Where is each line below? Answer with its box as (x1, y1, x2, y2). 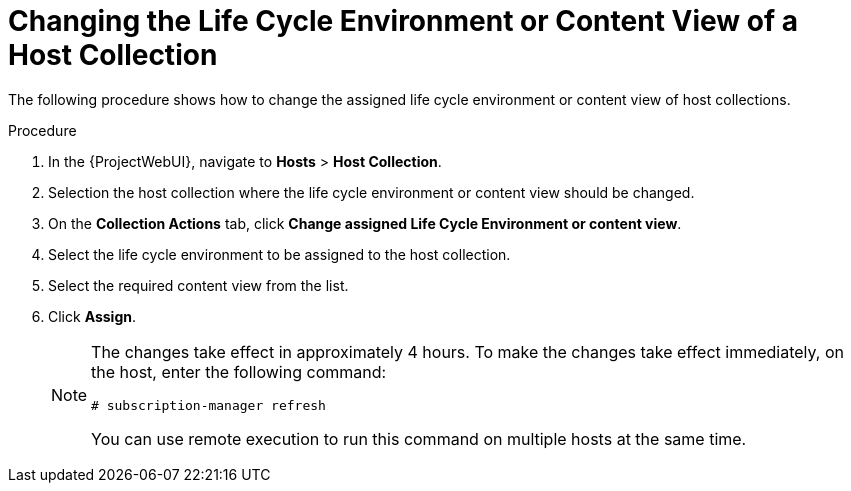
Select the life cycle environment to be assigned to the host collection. (48, 245, 511, 263)
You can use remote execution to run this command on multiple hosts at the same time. (91, 428, 747, 449)
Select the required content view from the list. (48, 276, 349, 294)
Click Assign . (48, 307, 137, 325)
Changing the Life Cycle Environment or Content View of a (8, 4, 798, 38)
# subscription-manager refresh (91, 397, 326, 413)
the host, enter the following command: (91, 361, 387, 382)
